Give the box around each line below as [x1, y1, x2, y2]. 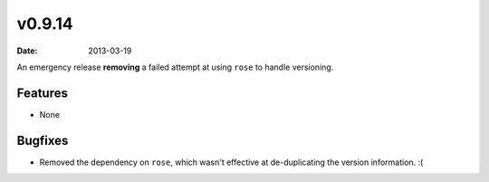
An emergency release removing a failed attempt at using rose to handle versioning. [16, 62, 334, 72]
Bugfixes [16, 132, 69, 148]
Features [16, 85, 68, 101]
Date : [16, 45, 38, 56]
